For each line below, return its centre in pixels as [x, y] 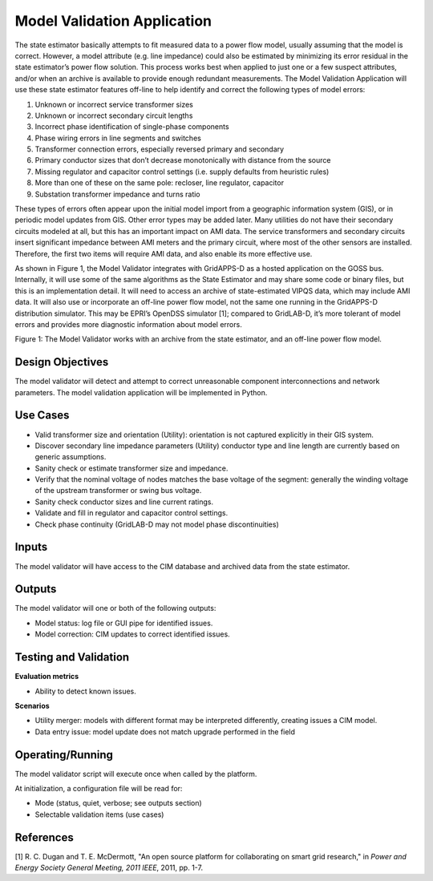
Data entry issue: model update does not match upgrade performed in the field [165, 731]
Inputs [31, 547]
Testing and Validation [72, 657]
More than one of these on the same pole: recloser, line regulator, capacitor [160, 183]
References [44, 837]
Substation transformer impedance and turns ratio [117, 194]
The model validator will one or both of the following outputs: [115, 608]
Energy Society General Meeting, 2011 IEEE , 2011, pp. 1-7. [109, 868]
